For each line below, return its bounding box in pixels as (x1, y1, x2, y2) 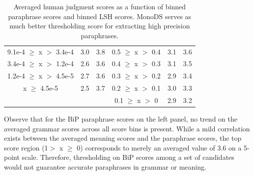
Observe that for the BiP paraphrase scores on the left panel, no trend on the (4, 114, 237, 124)
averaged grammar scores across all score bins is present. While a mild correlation (4, 123, 250, 133)
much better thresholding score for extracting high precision (9, 21, 190, 31)
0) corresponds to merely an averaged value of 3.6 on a (77, 142, 242, 152)
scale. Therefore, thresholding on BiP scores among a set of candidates (22, 152, 234, 162)
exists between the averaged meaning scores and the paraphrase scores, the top (4, 133, 242, 143)
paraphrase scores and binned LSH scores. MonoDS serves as (8, 11, 192, 21)
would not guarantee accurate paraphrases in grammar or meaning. (4, 162, 206, 172)
